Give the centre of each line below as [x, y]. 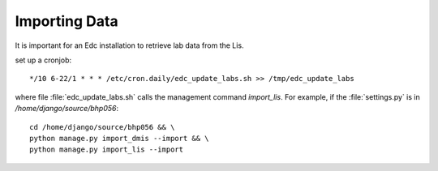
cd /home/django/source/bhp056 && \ [102, 127]
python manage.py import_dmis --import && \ [120, 138]
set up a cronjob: [43, 60]
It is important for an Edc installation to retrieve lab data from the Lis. [129, 45]
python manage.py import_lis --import [107, 150]
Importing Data [67, 21]
